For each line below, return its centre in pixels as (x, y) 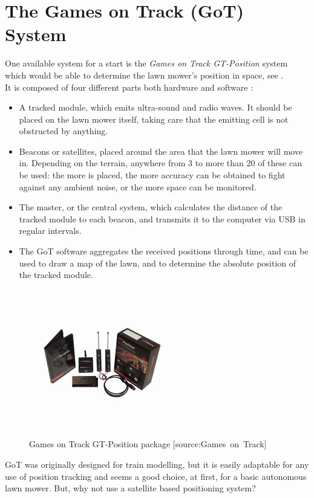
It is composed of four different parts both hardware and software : (129, 87)
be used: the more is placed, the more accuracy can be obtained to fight (152, 175)
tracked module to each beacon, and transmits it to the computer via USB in (162, 218)
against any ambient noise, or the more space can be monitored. (138, 186)
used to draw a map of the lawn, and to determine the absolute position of (158, 263)
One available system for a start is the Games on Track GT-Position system (146, 63)
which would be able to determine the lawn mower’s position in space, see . (144, 75)
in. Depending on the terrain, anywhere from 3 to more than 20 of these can (160, 163)
